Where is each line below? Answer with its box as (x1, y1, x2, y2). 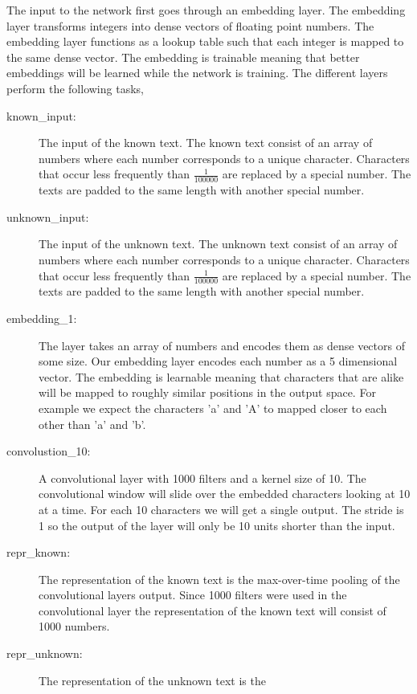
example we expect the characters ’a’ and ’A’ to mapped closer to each (39, 399, 387, 416)
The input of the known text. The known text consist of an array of (39, 134, 373, 151)
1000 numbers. (39, 618, 110, 635)
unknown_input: (6, 208, 89, 225)
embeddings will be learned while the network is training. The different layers (6, 64, 388, 81)
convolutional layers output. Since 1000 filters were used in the (39, 586, 347, 603)
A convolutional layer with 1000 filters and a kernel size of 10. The (39, 469, 366, 486)
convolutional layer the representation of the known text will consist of (39, 602, 386, 618)
